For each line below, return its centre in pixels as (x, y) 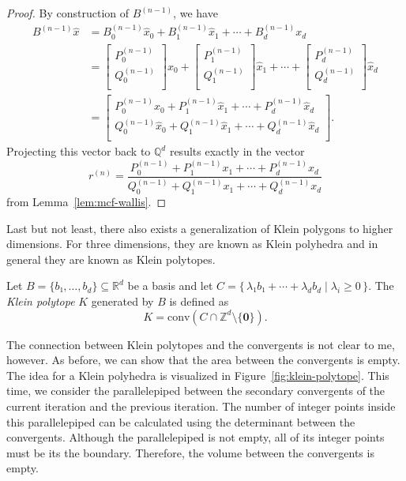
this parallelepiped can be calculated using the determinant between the (181, 421)
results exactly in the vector (237, 151)
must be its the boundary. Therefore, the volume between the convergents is (190, 452)
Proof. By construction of (68, 13)
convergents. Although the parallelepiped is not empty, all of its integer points (195, 437)
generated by (122, 301)
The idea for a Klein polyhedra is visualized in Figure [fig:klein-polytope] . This (198, 375)
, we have (195, 13)
